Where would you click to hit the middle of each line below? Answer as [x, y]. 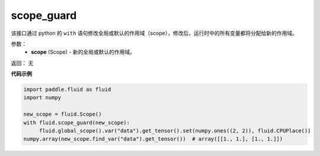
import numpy [42, 98]
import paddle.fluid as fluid [67, 90]
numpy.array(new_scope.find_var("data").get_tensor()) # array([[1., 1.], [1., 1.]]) [153, 139]
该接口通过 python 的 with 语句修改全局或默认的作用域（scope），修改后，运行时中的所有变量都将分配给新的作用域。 [154, 33]
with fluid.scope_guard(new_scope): [77, 122]
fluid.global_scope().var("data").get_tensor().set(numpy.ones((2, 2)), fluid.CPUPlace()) [175, 131]
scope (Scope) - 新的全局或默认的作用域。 [83, 52]
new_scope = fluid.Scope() [63, 114]
